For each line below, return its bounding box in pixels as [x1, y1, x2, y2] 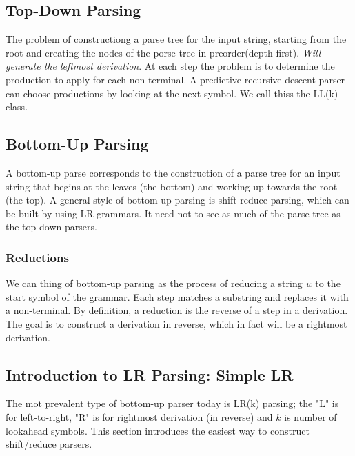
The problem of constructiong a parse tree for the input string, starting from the [6, 32, 347, 46]
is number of [284, 409, 337, 424]
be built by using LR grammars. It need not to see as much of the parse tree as [6, 206, 341, 220]
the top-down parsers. [6, 219, 97, 234]
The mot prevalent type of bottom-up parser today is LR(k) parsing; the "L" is [6, 396, 339, 410]
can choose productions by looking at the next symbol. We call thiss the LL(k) [6, 86, 338, 100]
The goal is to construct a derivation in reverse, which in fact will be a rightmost [6, 316, 347, 330]
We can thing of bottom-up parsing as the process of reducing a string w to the [6, 276, 341, 290]
